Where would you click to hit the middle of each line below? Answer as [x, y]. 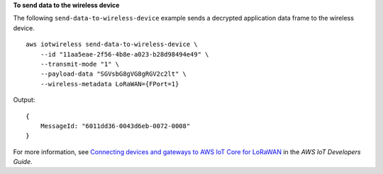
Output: [24, 100]
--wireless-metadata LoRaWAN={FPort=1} [110, 84]
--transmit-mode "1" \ [80, 64]
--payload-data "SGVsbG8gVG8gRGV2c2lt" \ [113, 74]
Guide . [23, 162]
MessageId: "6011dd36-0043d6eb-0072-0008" [115, 126]
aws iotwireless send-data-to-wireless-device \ [112, 45]
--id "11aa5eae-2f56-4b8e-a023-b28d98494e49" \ [124, 54]
